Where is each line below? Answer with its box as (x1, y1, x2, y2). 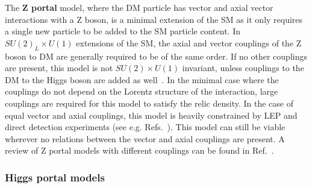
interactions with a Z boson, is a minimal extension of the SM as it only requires (5, 13, 303, 25)
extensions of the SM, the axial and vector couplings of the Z (76, 36, 302, 49)
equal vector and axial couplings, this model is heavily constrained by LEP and (5, 108, 298, 121)
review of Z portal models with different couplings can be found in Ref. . (5, 144, 274, 157)
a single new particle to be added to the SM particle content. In (5, 25, 240, 37)
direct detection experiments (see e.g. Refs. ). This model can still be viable (5, 121, 285, 133)
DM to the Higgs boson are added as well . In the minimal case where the (5, 73, 279, 86)
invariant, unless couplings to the (182, 61, 304, 74)
